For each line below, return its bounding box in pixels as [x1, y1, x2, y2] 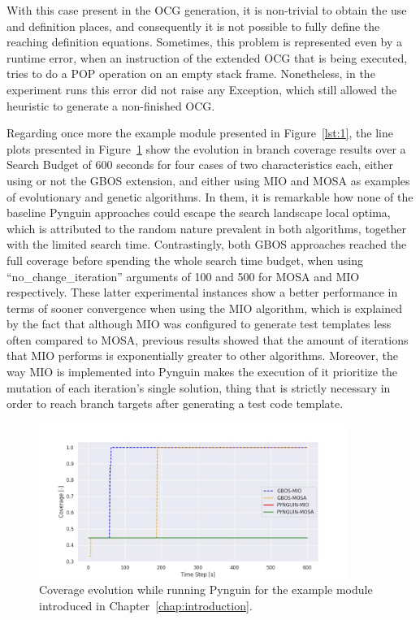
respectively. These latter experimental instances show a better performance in [6, 284, 398, 301]
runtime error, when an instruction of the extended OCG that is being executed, [6, 49, 408, 66]
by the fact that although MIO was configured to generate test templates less [6, 315, 392, 332]
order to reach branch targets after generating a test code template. [6, 395, 344, 412]
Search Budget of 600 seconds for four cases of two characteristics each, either [6, 156, 394, 173]
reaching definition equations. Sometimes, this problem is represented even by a [6, 33, 403, 50]
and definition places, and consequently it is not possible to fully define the [6, 17, 380, 34]
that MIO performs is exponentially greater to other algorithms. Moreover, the [6, 347, 399, 364]
